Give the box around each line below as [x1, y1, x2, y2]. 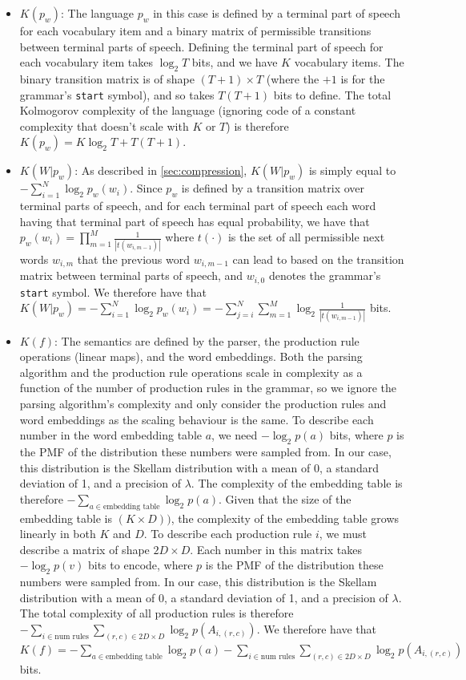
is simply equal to [308, 162, 396, 179]
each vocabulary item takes [19, 54, 153, 71]
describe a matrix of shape [19, 540, 150, 557]
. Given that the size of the [219, 490, 352, 507]
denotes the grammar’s [268, 267, 381, 284]
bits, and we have [191, 54, 278, 71]
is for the [340, 70, 385, 87]
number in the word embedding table [19, 427, 203, 443]
